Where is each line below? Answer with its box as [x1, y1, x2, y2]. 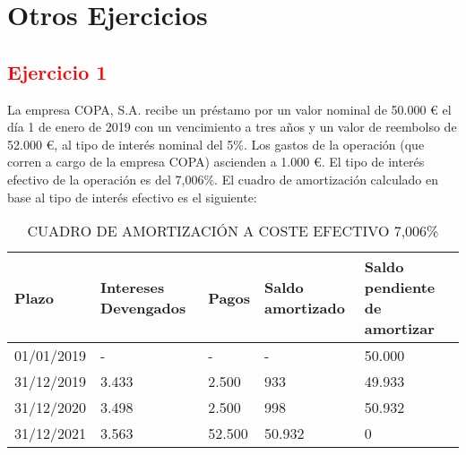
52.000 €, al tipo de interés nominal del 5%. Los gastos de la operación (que [7, 134, 425, 153]
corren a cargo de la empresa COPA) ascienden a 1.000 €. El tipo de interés [7, 152, 425, 171]
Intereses [100, 277, 165, 298]
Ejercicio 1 [7, 57, 108, 85]
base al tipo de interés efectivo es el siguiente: [7, 187, 257, 206]
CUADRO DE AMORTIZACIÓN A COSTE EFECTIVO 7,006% [27, 220, 439, 242]
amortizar [364, 318, 435, 339]
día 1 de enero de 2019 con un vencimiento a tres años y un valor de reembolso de [7, 117, 457, 136]
